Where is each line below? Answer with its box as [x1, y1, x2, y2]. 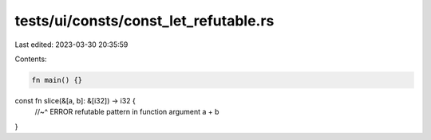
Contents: [14, 54, 47, 64]
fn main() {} [31, 76, 83, 84]
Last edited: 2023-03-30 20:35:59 [14, 40, 129, 49]
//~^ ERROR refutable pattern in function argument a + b [34, 107, 219, 117]
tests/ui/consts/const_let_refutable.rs [14, 12, 275, 29]
